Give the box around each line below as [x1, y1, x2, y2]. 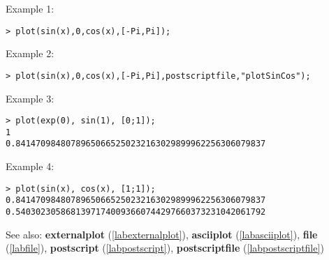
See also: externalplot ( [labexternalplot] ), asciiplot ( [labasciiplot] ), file [6, 227, 318, 241]
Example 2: [6, 46, 54, 61]
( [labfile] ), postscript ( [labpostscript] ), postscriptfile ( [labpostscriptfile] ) [6, 240, 324, 255]
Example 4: [6, 159, 54, 174]
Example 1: [6, 1, 54, 15]
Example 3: [6, 91, 54, 105]
